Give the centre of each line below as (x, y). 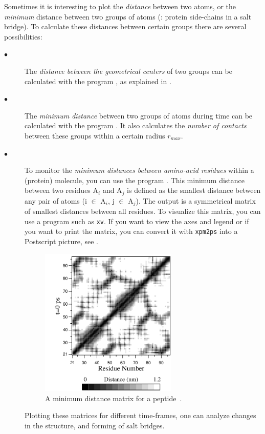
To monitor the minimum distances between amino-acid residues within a (139, 170)
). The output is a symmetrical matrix (196, 200)
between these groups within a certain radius (95, 135)
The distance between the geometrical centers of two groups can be (128, 71)
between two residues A (62, 190)
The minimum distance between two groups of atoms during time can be (139, 115)
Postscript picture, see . (61, 241)
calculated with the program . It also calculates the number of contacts (136, 125)
